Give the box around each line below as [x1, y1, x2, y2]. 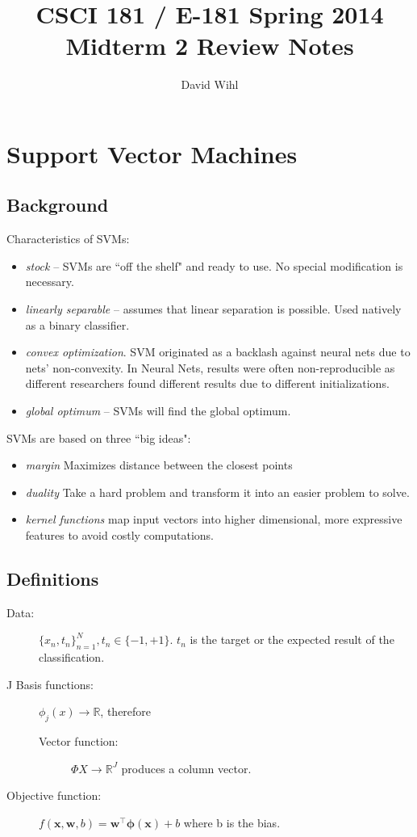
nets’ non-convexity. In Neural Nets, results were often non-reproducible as [25, 359, 395, 376]
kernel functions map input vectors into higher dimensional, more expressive [25, 511, 402, 528]
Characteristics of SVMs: [6, 230, 130, 247]
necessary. [25, 273, 74, 290]
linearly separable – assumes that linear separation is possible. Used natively [25, 301, 402, 318]
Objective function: [6, 787, 102, 804]
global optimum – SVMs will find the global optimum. [25, 402, 291, 419]
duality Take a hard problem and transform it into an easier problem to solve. [25, 483, 410, 500]
